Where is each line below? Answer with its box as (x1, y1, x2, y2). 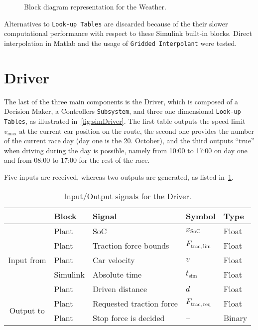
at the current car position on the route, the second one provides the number (19, 125, 254, 136)
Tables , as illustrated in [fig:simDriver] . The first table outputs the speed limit (4, 115, 246, 126)
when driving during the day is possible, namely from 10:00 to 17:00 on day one (4, 145, 248, 155)
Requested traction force (92, 297, 178, 309)
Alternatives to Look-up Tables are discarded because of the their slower (4, 18, 228, 28)
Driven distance (92, 283, 147, 295)
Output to (9, 305, 45, 316)
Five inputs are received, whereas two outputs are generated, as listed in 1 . (4, 171, 234, 182)
